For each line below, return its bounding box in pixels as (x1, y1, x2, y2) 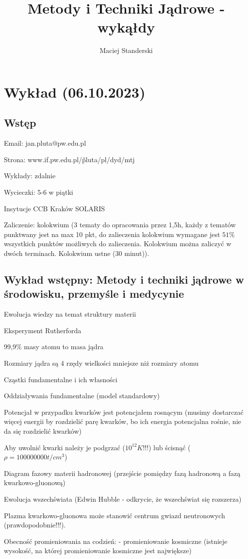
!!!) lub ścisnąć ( (143, 442, 191, 452)
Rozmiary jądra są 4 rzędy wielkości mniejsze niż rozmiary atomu (4, 358, 199, 368)
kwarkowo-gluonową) (4, 477, 66, 488)
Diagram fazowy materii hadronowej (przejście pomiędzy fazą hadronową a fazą (4, 468, 241, 478)
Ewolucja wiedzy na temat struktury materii (4, 309, 136, 319)
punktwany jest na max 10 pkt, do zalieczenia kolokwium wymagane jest (4, 229, 220, 239)
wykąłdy (97, 17, 155, 37)
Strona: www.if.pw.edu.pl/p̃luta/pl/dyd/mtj (4, 154, 135, 164)
